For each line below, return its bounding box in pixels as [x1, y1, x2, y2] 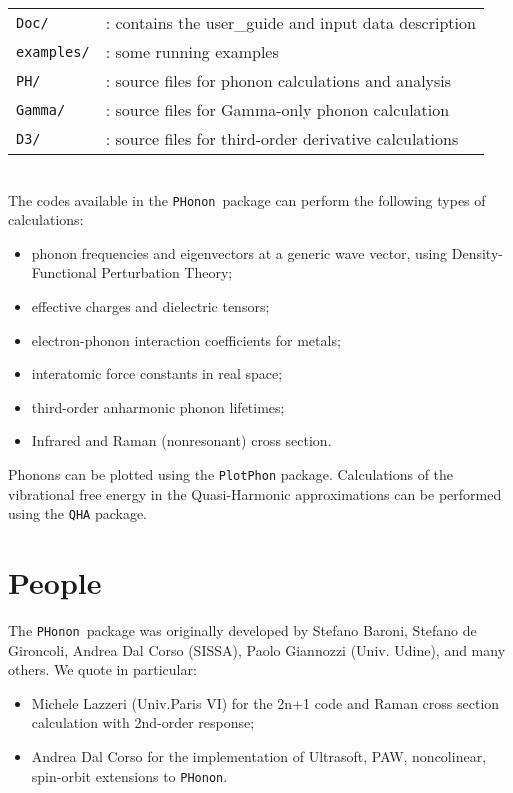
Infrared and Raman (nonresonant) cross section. [31, 430, 332, 451]
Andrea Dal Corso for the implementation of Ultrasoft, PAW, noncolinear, [31, 746, 487, 767]
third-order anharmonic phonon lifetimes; [31, 396, 285, 417]
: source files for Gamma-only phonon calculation [105, 98, 450, 121]
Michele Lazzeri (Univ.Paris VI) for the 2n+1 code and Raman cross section [31, 692, 500, 713]
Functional [31, 262, 97, 283]
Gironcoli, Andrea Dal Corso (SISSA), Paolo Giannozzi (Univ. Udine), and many [8, 639, 506, 660]
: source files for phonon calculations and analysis [105, 69, 452, 92]
